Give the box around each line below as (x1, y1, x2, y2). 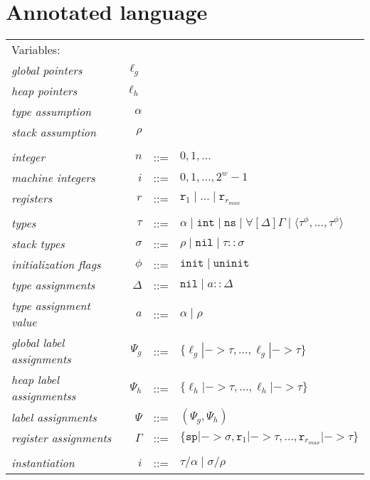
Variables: (11, 41, 60, 58)
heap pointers (11, 82, 78, 100)
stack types (11, 235, 65, 252)
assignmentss (11, 388, 76, 405)
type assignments (11, 277, 95, 294)
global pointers (11, 62, 83, 79)
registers (11, 190, 53, 207)
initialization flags (11, 256, 101, 273)
